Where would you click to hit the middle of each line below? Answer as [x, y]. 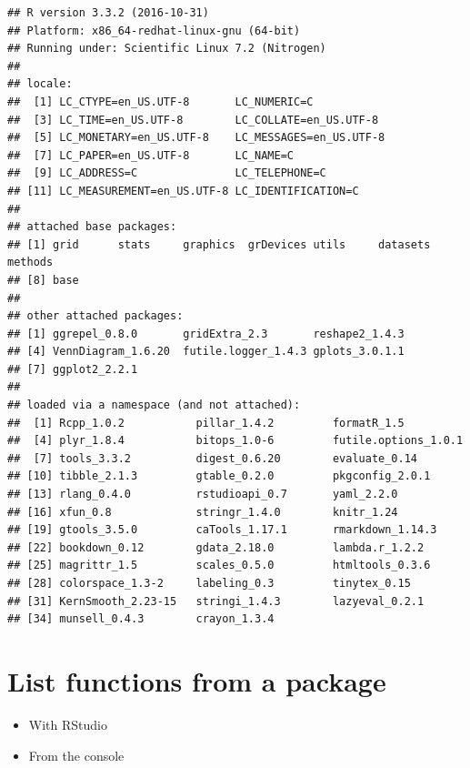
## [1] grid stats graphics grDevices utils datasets [219, 244]
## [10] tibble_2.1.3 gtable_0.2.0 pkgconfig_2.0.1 [219, 476]
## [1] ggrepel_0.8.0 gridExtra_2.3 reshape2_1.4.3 [206, 333]
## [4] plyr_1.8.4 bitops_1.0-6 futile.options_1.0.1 [235, 441]
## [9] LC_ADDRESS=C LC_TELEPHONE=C [167, 173]
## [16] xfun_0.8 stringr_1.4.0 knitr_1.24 [203, 512]
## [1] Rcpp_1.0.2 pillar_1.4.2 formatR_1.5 [206, 423]
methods [30, 263]
